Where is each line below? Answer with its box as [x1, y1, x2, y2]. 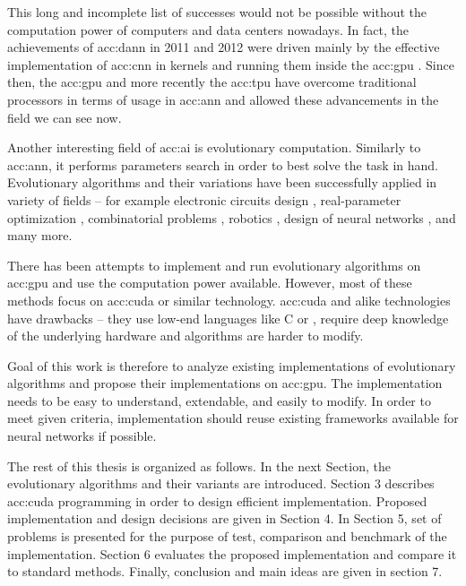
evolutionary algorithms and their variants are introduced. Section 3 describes [7, 474, 435, 493]
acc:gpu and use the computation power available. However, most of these [7, 273, 412, 292]
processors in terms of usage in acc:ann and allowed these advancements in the [7, 90, 439, 108]
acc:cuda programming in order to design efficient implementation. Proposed [7, 491, 427, 510]
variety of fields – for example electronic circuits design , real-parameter [7, 190, 401, 209]
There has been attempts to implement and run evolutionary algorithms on [7, 255, 421, 274]
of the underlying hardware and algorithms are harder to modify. [7, 326, 364, 345]
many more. [7, 226, 73, 245]
